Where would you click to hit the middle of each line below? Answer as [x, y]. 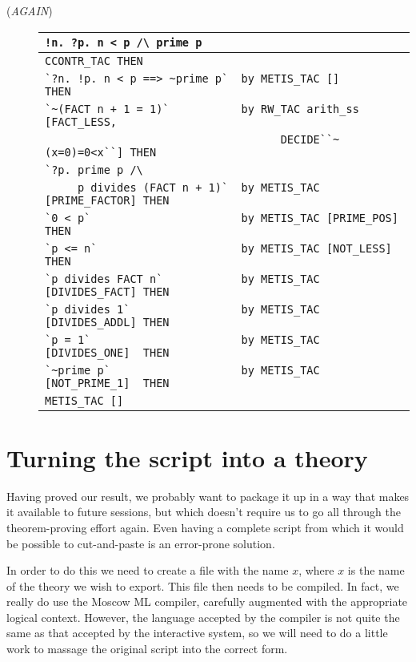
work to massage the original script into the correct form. [147, 649]
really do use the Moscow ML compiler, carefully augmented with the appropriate [207, 601]
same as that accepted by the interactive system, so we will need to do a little [197, 633]
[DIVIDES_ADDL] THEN [107, 322]
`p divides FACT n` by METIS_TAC [182, 279]
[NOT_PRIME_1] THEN [107, 383]
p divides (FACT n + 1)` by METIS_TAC [198, 187]
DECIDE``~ [310, 139]
